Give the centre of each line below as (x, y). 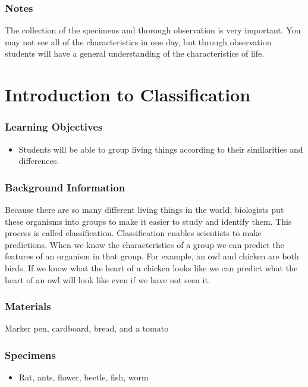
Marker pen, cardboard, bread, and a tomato (87, 328)
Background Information (65, 187)
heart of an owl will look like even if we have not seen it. (108, 279)
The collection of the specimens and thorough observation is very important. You (153, 30)
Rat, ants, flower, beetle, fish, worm (84, 377)
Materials (28, 306)
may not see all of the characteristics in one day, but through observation (138, 41)
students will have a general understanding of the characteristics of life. (135, 53)
